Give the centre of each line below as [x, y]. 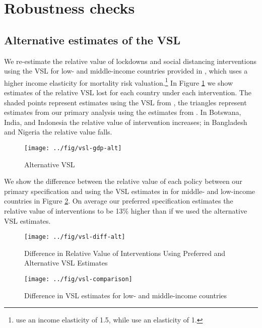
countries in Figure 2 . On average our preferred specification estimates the [119, 201]
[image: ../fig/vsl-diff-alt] [75, 237]
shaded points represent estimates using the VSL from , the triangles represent [125, 102]
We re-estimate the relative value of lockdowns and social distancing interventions [130, 61]
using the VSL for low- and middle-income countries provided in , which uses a [126, 71]
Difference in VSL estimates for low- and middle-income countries [126, 295]
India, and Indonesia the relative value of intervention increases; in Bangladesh [126, 122]
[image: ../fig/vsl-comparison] [78, 279]
